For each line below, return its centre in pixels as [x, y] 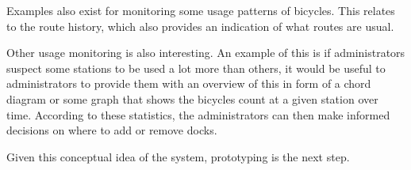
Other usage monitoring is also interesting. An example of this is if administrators [206, 53]
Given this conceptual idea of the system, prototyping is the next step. [178, 156]
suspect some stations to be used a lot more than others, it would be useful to [196, 68]
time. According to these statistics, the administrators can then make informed [198, 114]
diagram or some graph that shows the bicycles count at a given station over [192, 98]
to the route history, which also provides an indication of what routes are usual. [200, 26]
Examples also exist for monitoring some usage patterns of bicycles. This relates [201, 10]
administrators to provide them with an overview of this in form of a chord [189, 83]
